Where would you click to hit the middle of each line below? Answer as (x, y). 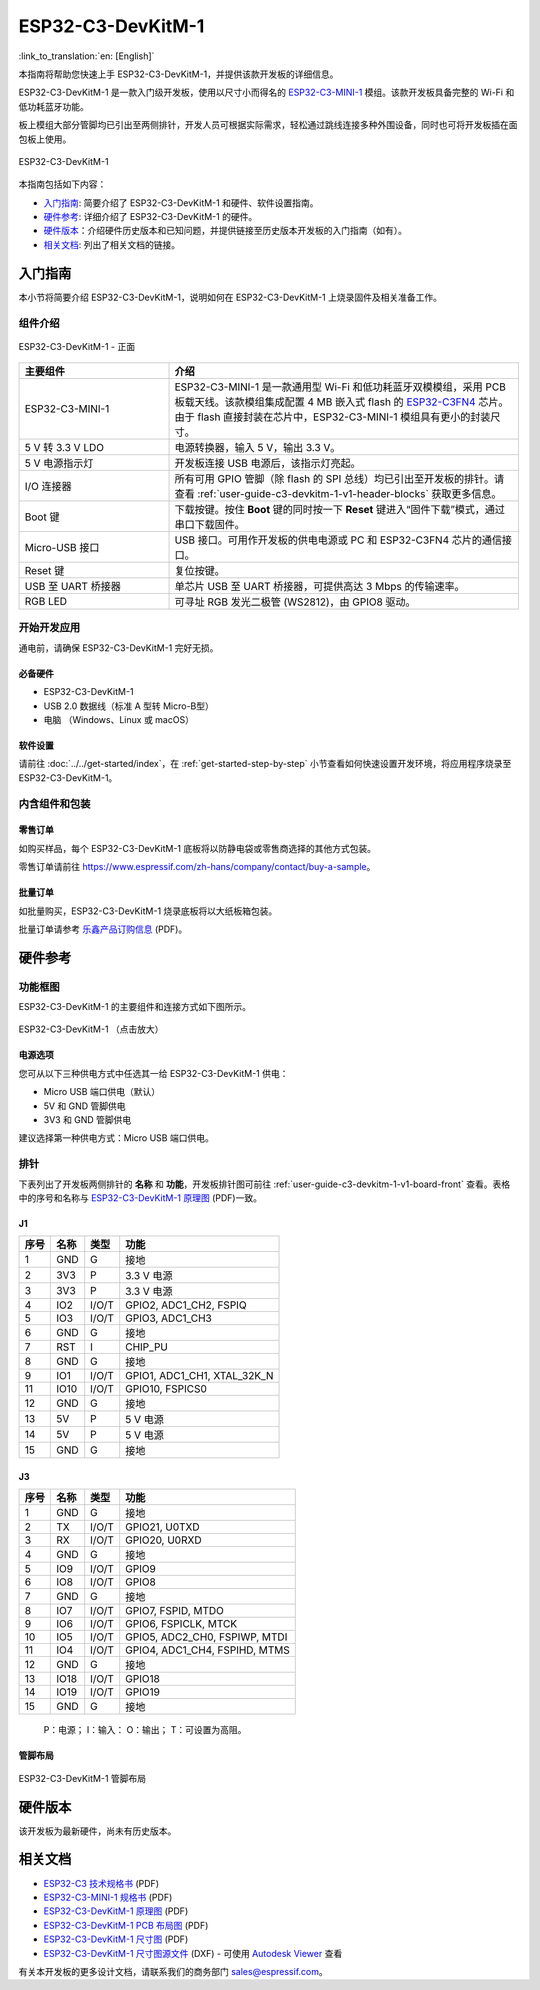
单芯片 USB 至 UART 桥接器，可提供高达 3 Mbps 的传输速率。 (319, 587)
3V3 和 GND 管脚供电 (87, 1120)
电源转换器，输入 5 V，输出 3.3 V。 (257, 448)
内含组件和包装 (54, 803)
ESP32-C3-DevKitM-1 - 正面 (76, 346)
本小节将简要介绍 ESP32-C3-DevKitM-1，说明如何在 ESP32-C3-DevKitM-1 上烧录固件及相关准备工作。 (230, 297)
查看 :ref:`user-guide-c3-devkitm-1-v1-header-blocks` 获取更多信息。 (338, 494)
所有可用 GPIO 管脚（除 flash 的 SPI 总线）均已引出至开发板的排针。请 (339, 479)
